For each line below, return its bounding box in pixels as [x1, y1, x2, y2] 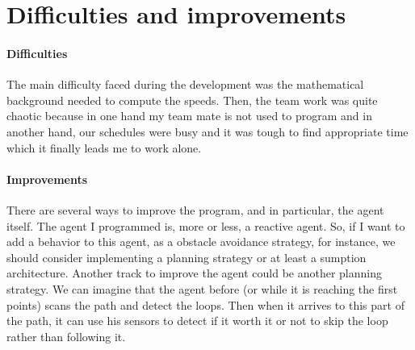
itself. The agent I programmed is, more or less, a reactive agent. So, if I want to [6, 217, 405, 234]
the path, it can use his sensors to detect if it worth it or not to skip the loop [6, 312, 388, 329]
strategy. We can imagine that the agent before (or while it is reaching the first [6, 280, 398, 297]
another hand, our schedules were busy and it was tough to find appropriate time [6, 123, 409, 140]
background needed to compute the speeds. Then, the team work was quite [6, 91, 378, 108]
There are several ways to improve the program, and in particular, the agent [6, 201, 384, 218]
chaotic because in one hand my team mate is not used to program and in [6, 107, 372, 124]
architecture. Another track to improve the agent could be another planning [6, 265, 382, 281]
